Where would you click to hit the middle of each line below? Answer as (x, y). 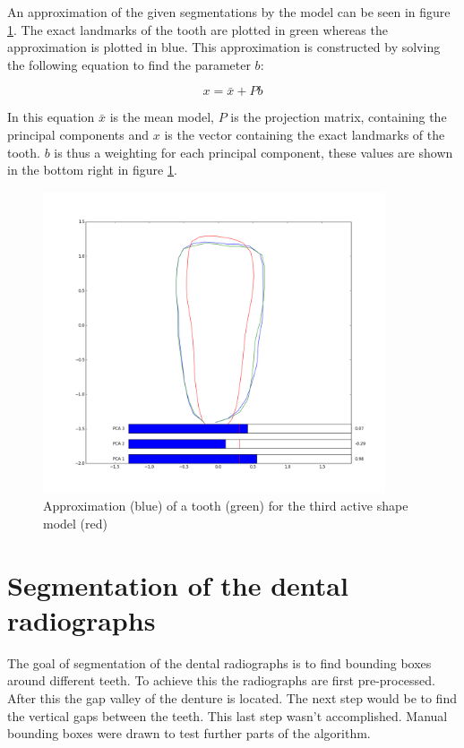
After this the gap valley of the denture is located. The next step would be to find (232, 697)
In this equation (51, 117)
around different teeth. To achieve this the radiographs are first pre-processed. (221, 680)
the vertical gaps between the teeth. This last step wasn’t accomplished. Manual (228, 715)
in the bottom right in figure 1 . (92, 170)
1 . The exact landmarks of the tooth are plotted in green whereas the (198, 29)
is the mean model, (162, 117)
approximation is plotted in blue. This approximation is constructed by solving (224, 47)
